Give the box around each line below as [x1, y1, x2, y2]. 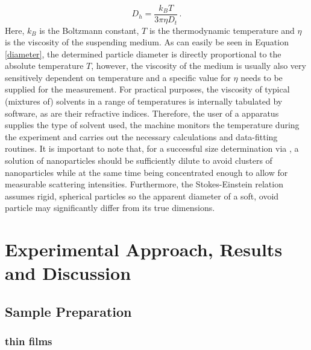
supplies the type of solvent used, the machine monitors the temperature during [5, 118, 300, 131]
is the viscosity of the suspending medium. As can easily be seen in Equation [5, 36, 289, 48]
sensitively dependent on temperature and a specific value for [5, 71, 231, 83]
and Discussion [5, 261, 131, 285]
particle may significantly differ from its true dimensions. [5, 201, 215, 214]
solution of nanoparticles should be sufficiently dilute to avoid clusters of [5, 154, 272, 167]
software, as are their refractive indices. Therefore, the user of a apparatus [5, 106, 279, 119]
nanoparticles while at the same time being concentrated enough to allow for [5, 166, 288, 178]
